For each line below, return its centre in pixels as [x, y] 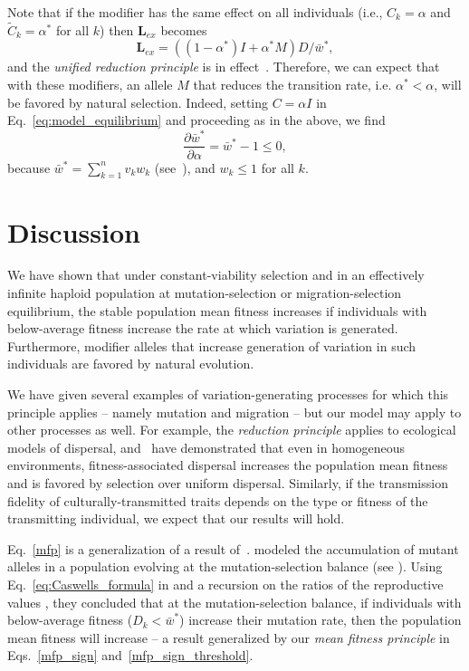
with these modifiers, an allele [90, 84]
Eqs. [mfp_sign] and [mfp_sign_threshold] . [130, 655]
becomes [184, 29]
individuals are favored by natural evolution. [131, 364]
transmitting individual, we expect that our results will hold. [176, 518]
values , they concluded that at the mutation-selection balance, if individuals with [234, 602]
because [29, 167]
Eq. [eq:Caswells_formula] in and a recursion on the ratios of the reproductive [225, 584]
